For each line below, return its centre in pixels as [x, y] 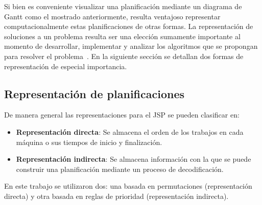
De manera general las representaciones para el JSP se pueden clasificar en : [122, 115]
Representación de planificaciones [94, 93]
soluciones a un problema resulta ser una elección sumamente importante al [122, 36]
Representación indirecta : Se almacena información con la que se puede [134, 159]
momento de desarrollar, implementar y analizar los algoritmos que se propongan [131, 46]
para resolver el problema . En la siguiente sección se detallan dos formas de [124, 56]
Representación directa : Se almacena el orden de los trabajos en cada [130, 131]
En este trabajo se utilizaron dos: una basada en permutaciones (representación [128, 186]
